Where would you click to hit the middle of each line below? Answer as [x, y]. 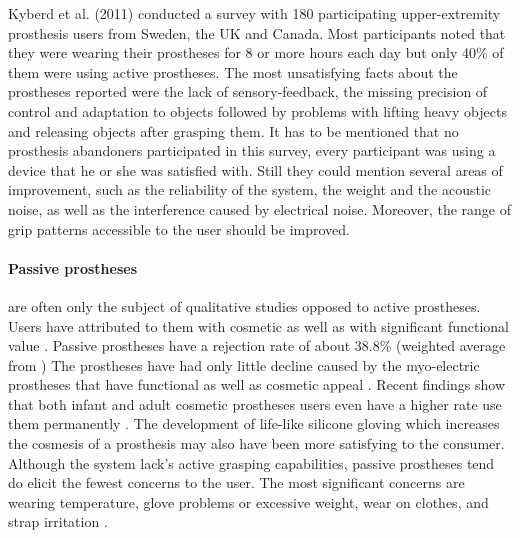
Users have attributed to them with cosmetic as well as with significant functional [259, 325]
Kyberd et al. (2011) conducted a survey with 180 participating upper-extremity [254, 13]
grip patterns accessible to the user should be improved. [179, 228]
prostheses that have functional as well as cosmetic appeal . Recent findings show [257, 384]
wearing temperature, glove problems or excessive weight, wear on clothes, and [248, 501]
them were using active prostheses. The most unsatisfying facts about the [233, 71]
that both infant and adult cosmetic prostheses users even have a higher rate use [255, 403]
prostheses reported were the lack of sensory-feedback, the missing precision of [248, 91]
